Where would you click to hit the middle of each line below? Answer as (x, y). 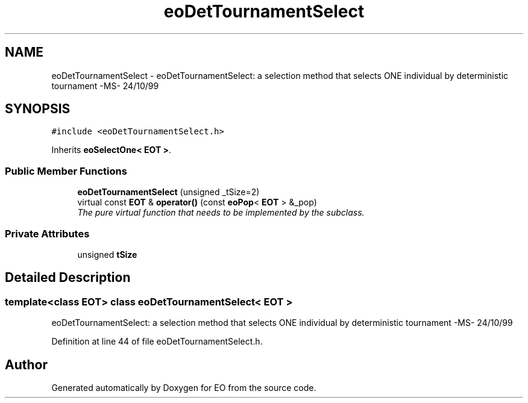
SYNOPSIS (38, 109)
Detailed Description (68, 278)
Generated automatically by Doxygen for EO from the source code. (184, 388)
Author (26, 364)
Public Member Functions (66, 171)
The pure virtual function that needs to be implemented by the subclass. (221, 213)
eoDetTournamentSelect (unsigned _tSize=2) (168, 192)
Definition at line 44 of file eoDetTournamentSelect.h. (157, 342)
